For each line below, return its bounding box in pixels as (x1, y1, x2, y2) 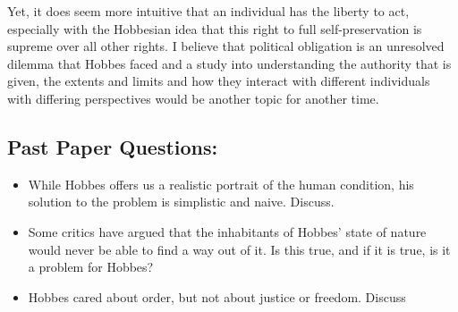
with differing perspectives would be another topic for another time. (7, 89, 379, 107)
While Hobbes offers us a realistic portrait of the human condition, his (28, 174, 414, 193)
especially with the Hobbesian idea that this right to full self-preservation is (7, 19, 422, 38)
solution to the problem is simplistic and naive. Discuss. (28, 192, 335, 211)
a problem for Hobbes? (28, 257, 154, 276)
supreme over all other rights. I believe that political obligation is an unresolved (7, 37, 445, 55)
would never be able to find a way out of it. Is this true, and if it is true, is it (28, 240, 451, 258)
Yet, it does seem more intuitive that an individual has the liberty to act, (7, 2, 410, 20)
